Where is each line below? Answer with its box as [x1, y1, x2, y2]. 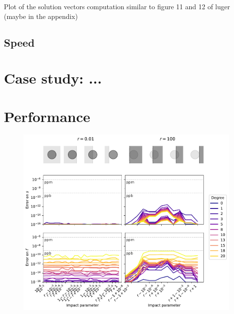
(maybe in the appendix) [4, 11, 78, 21]
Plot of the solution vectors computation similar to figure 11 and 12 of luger [4, 1, 230, 11]
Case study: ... [4, 68, 102, 88]
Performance [4, 106, 90, 126]
